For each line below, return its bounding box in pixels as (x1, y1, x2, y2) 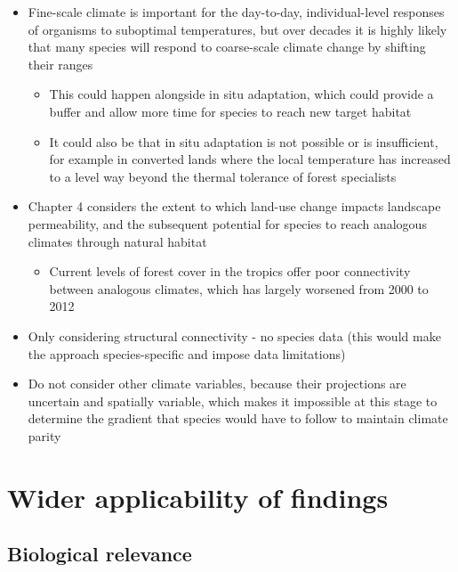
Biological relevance (7, 540, 192, 568)
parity (28, 426, 61, 445)
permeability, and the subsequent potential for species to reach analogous (28, 214, 427, 233)
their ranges (28, 54, 93, 73)
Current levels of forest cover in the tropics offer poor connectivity (49, 262, 411, 281)
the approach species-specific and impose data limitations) (28, 344, 346, 363)
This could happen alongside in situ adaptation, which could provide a (49, 85, 434, 103)
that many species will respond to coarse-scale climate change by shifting (28, 37, 426, 56)
